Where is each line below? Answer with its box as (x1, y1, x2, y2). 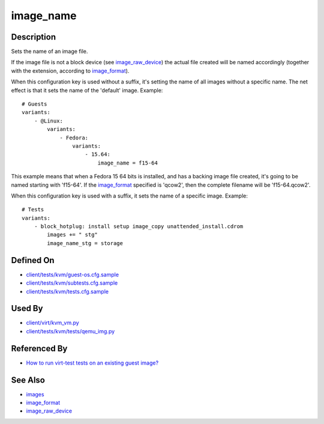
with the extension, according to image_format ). (11, 67, 130, 74)
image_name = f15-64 (97, 159, 158, 166)
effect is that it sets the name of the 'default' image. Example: (11, 86, 163, 94)
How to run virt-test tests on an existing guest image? (26, 359, 159, 366)
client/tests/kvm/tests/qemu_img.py (26, 327, 115, 335)
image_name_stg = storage (47, 240, 123, 246)
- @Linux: (34, 117, 63, 124)
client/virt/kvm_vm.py (26, 319, 79, 327)
